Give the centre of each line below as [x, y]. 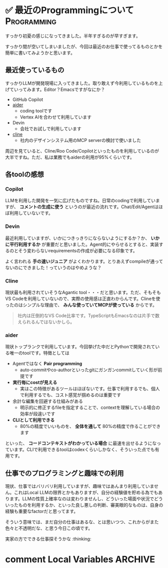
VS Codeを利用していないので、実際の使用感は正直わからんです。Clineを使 [83, 299]
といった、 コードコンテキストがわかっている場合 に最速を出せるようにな [81, 443]
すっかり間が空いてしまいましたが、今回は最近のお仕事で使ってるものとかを [84, 46]
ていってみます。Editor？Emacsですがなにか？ [57, 89]
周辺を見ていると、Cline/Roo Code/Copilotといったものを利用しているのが [82, 151]
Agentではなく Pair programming [47, 364]
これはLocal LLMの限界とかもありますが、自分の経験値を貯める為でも [86, 493]
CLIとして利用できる [34, 420]
